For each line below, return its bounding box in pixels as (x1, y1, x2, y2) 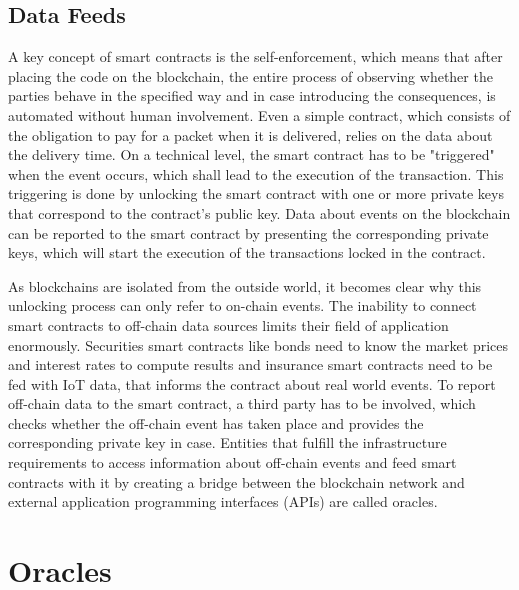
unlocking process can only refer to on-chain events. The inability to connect (8, 295, 477, 316)
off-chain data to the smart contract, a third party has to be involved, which (8, 393, 476, 414)
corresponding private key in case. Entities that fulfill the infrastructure (8, 432, 447, 453)
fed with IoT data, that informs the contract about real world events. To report (8, 373, 496, 394)
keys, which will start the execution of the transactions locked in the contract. (8, 242, 486, 263)
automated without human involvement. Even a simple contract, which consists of (8, 104, 511, 125)
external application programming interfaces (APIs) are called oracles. (8, 491, 438, 512)
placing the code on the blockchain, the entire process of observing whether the (8, 65, 493, 86)
